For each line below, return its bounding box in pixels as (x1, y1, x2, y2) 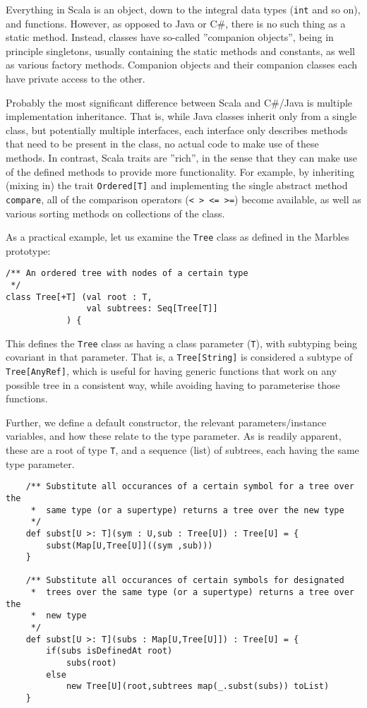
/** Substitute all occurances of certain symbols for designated (25, 575, 344, 586)
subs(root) (66, 658, 117, 668)
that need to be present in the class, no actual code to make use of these (6, 136, 319, 151)
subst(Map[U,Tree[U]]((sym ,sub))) (46, 540, 213, 551)
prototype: (6, 243, 51, 258)
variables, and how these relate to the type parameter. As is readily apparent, (6, 428, 342, 443)
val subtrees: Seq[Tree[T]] (86, 304, 218, 314)
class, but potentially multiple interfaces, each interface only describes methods (6, 122, 348, 137)
